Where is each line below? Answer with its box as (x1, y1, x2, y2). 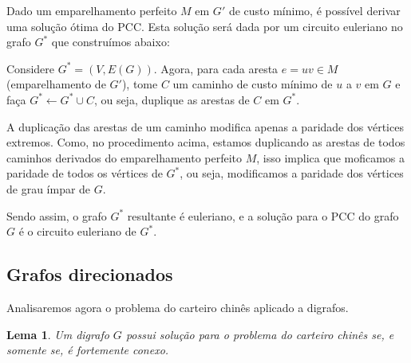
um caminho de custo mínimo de (172, 76, 333, 92)
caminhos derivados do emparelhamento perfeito (6, 149, 243, 166)
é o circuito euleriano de (18, 223, 136, 240)
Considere (6, 60, 55, 76)
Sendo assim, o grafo (6, 207, 107, 224)
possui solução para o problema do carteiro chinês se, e (125, 326, 394, 342)
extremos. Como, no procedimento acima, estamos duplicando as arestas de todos (6, 134, 405, 150)
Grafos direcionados (6, 262, 173, 287)
